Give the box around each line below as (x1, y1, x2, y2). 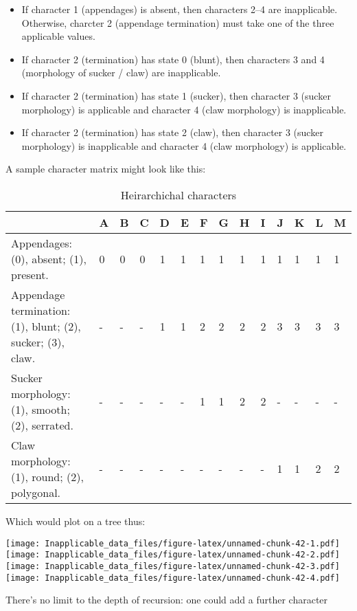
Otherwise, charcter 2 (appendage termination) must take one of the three (21, 15, 334, 30)
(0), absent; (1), (11, 250, 87, 267)
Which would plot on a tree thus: (5, 513, 146, 528)
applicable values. (21, 29, 95, 43)
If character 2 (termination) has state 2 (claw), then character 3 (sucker (21, 125, 323, 140)
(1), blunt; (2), (11, 318, 81, 334)
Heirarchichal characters (120, 186, 237, 203)
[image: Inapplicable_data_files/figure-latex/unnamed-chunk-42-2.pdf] (5, 550, 340, 560)
